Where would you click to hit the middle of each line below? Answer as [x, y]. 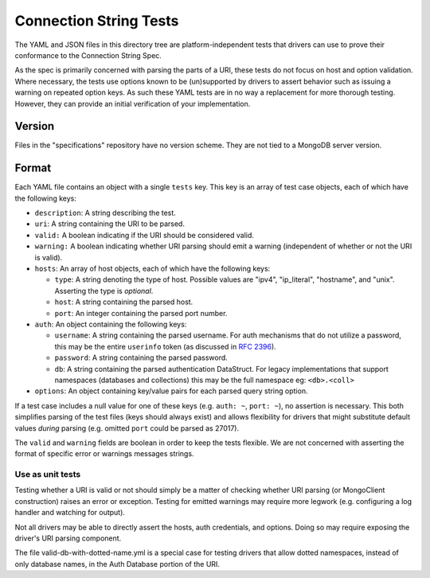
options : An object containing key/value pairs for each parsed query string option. [171, 391]
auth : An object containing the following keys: [111, 324]
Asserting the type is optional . [104, 291]
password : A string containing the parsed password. [141, 357]
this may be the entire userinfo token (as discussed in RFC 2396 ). [165, 346]
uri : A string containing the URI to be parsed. [109, 224]
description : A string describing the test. [106, 213]
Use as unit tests [48, 475]
